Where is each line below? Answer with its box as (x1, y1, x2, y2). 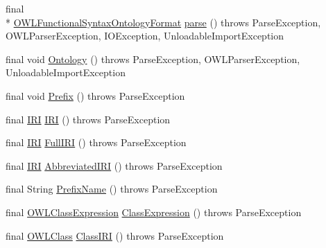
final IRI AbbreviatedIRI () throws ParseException (6, 158, 223, 172)
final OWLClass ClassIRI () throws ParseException (6, 228, 224, 242)
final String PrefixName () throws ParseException (6, 181, 218, 196)
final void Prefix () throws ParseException (6, 88, 185, 103)
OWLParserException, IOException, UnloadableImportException (6, 28, 284, 43)
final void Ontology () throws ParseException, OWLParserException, (6, 51, 300, 66)
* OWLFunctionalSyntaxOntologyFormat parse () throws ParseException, (6, 15, 321, 29)
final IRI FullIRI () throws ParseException (6, 135, 187, 150)
